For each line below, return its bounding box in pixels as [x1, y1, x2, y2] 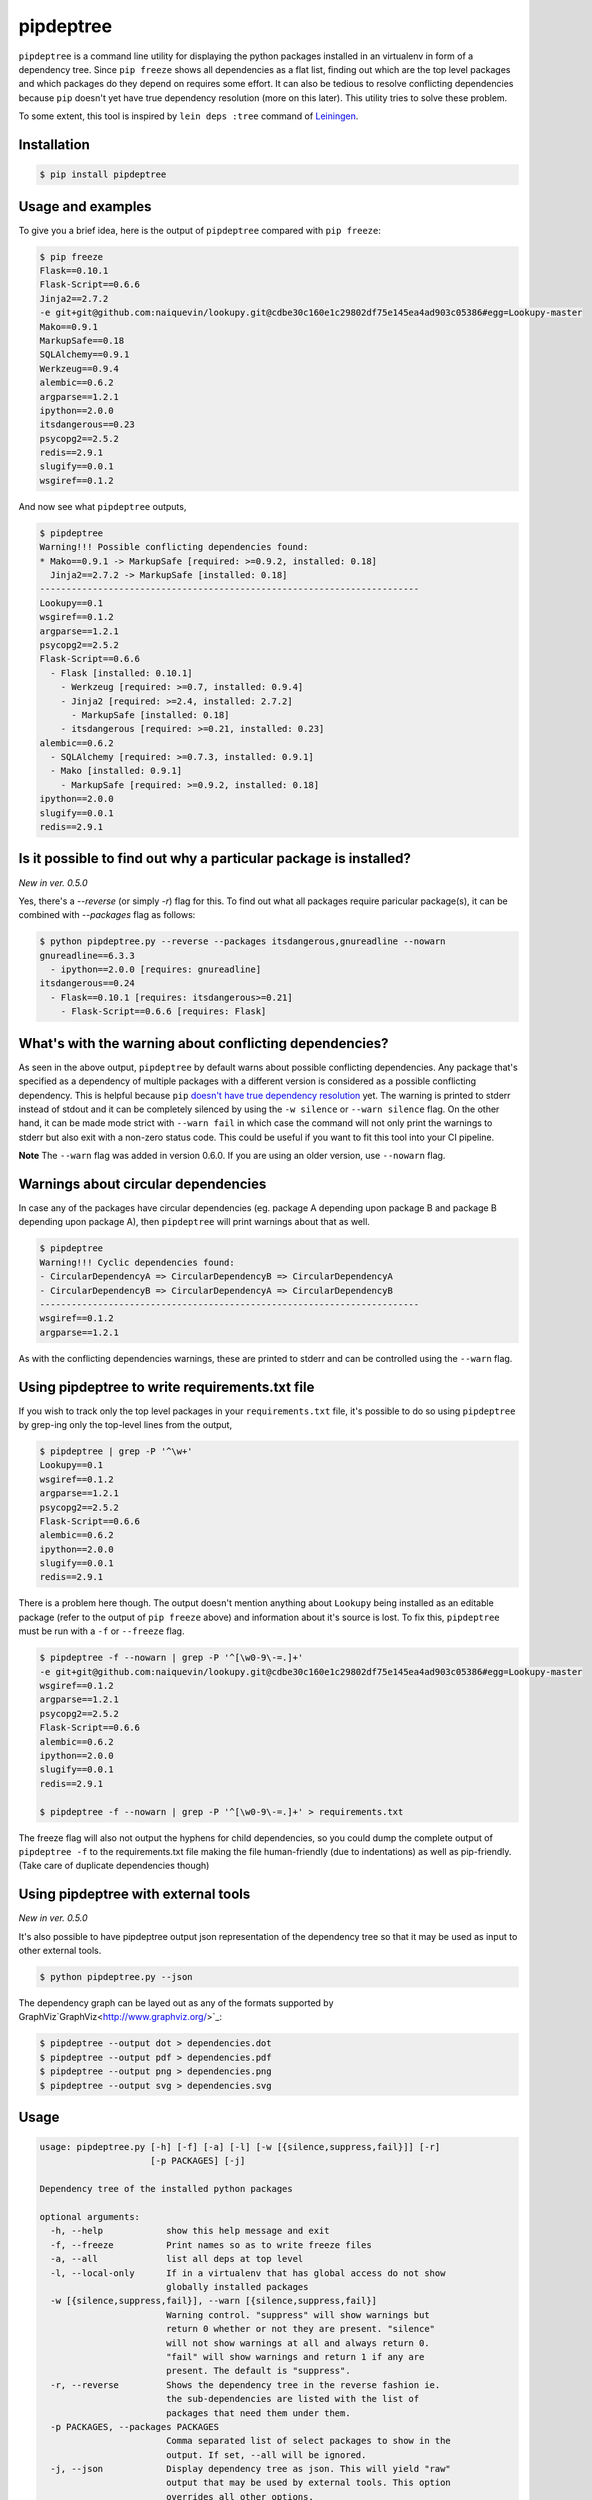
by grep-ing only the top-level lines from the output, [18, 1418, 233, 1430]
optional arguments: [39, 2211, 140, 2223]
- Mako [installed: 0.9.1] [50, 765, 183, 777]
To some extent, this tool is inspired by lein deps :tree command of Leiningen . [18, 110, 359, 122]
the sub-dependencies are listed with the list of [165, 2393, 420, 2405]
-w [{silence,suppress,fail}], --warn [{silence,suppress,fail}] [50, 2295, 378, 2307]
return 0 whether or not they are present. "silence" [165, 2323, 435, 2335]
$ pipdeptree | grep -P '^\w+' [39, 1445, 194, 1457]
